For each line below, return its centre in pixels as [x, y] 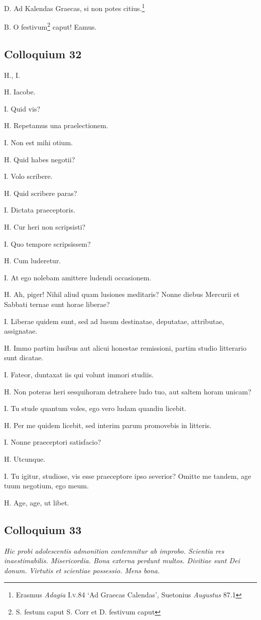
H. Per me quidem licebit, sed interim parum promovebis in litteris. [108, 425]
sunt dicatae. [24, 357]
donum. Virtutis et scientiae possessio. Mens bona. [82, 570]
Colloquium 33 [43, 529]
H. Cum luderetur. [33, 261]
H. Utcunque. [25, 458]
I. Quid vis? [22, 108]
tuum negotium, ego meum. [46, 486]
